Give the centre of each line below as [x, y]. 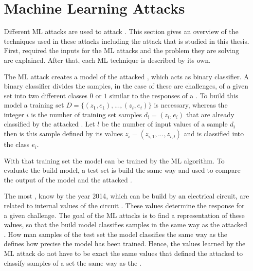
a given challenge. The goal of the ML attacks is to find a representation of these [124, 215]
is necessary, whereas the [191, 105]
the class [17, 144]
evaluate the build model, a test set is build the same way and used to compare [122, 170]
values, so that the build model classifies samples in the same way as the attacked [126, 225]
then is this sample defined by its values [63, 134]
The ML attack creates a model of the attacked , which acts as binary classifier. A [126, 76]
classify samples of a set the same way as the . [73, 262]
